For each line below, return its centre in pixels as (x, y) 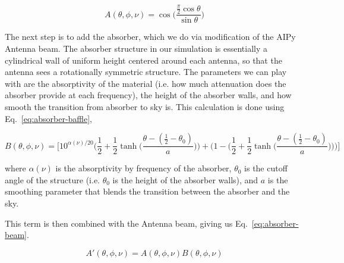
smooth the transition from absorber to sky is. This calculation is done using (145, 106)
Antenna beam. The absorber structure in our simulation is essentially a (136, 48)
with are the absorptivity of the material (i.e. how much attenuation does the (146, 83)
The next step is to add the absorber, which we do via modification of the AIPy (150, 37)
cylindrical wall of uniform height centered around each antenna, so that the (143, 60)
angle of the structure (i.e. (52, 179)
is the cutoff (266, 168)
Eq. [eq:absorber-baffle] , (49, 118)
